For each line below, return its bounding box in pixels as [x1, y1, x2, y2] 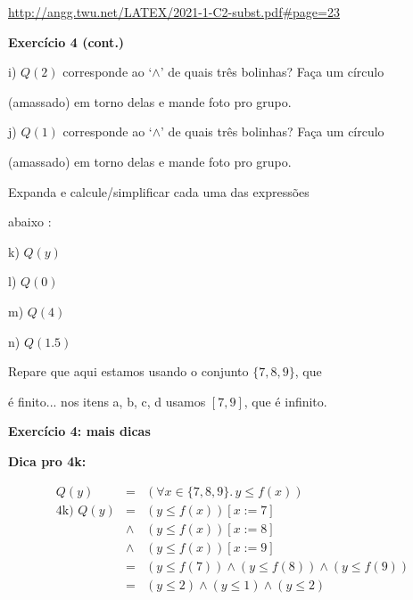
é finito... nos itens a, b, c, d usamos [8, 391, 206, 410]
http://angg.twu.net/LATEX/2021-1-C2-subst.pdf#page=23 [8, 3, 340, 21]
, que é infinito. [244, 391, 327, 410]
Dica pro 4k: [8, 451, 87, 470]
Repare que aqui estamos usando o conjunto [8, 362, 249, 381]
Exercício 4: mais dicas [8, 422, 151, 440]
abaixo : [8, 212, 52, 231]
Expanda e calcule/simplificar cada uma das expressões [8, 182, 310, 201]
